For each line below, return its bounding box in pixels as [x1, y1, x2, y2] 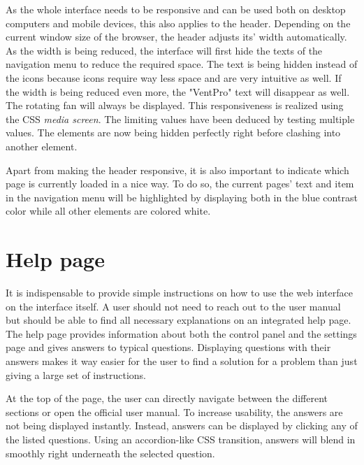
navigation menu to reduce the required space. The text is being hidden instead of [6, 57, 358, 71]
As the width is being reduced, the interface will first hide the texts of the [6, 43, 323, 57]
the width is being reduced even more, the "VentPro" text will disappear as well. [6, 84, 350, 99]
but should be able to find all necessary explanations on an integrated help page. [6, 313, 351, 327]
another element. [6, 138, 78, 153]
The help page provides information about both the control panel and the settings [6, 326, 357, 341]
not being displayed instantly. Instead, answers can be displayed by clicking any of [6, 418, 358, 433]
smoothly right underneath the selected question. [6, 445, 215, 460]
